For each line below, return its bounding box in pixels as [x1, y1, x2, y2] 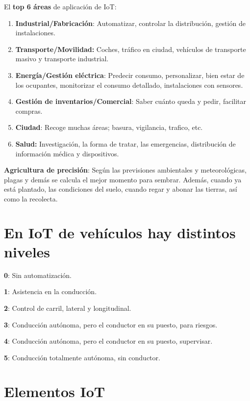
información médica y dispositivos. [15, 148, 119, 158]
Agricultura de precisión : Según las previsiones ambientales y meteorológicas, [4, 165, 247, 175]
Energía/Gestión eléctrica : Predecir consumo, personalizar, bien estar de [15, 70, 245, 80]
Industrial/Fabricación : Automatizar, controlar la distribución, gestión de [15, 18, 246, 28]
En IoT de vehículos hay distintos [4, 222, 236, 242]
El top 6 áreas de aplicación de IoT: [4, 1, 117, 11]
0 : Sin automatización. [4, 270, 72, 280]
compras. [15, 105, 43, 116]
